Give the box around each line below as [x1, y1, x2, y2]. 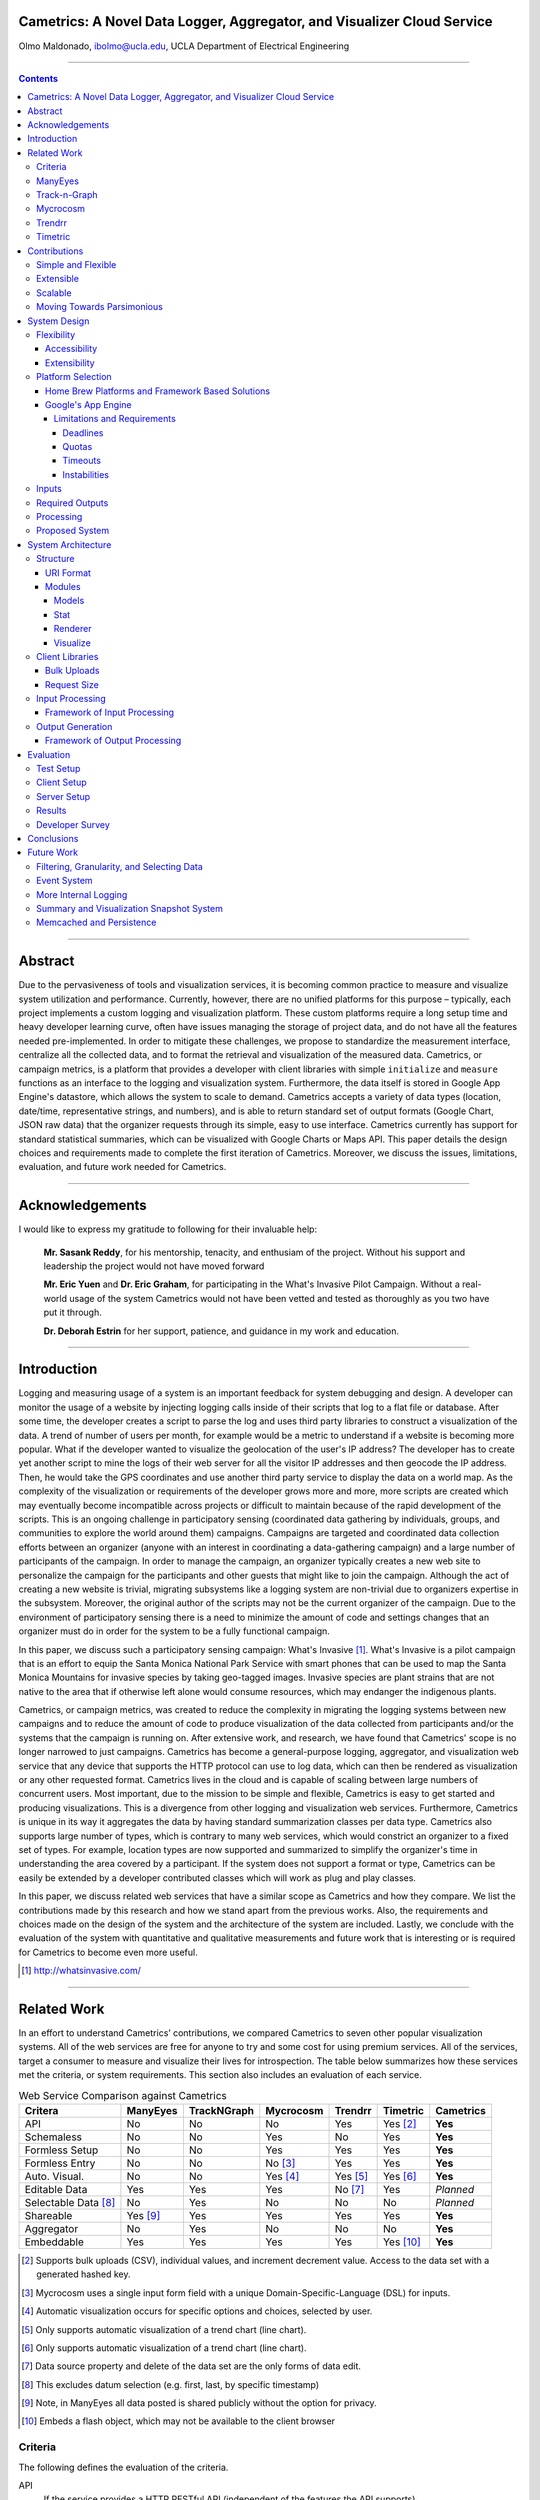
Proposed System [36, 525, 110, 537]
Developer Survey [36, 818, 110, 830]
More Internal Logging [36, 888, 128, 900]
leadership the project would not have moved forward [43, 1260, 265, 1272]
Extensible [36, 273, 80, 285]
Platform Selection [36, 371, 112, 383]
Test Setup [36, 763, 81, 775]
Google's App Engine [45, 398, 132, 410]
